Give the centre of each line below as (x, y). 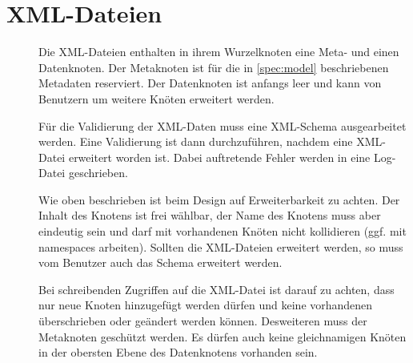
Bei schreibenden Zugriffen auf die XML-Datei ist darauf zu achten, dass (217, 289)
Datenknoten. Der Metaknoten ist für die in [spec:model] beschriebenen (214, 67)
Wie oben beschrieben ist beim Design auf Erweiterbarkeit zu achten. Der (219, 199)
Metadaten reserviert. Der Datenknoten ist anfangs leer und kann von (210, 83)
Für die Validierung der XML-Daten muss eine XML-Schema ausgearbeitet (223, 125)
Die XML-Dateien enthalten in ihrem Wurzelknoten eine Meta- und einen (219, 52)
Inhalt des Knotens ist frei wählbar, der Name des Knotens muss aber (210, 215)
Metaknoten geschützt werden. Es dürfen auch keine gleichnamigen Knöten (223, 336)
